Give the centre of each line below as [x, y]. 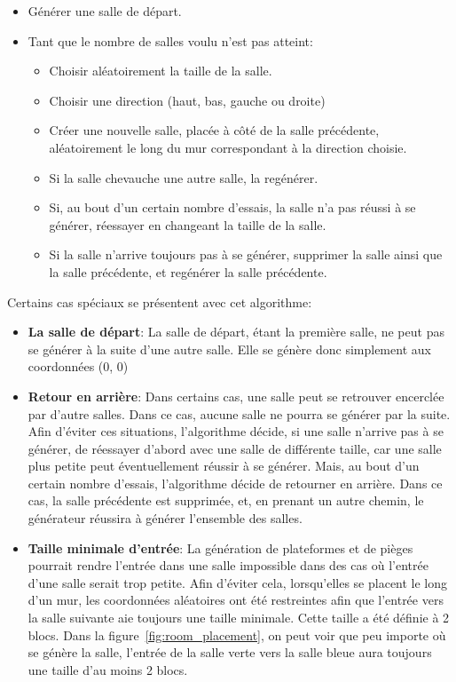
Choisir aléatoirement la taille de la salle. [161, 71]
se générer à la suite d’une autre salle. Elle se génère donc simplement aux [229, 349]
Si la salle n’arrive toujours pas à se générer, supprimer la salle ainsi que [246, 254]
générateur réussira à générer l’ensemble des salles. [165, 518]
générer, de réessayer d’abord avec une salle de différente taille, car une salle [235, 448]
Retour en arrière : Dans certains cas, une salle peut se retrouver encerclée [236, 396]
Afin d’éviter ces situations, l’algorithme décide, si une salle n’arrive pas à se [236, 431]
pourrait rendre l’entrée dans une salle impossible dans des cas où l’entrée [228, 565]
